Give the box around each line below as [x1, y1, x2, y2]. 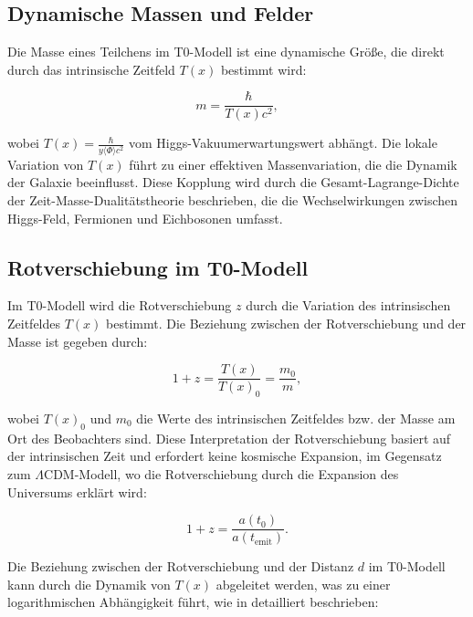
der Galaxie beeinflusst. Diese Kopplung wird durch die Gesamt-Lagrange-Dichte [7, 173, 459, 192]
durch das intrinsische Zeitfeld [7, 59, 175, 78]
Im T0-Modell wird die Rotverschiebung [7, 296, 232, 315]
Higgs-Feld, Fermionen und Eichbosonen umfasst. [7, 208, 283, 227]
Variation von [7, 154, 84, 173]
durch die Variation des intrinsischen [246, 296, 451, 315]
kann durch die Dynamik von [7, 574, 171, 593]
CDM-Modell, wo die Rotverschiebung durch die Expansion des [44, 464, 399, 483]
